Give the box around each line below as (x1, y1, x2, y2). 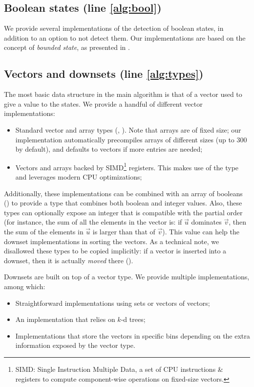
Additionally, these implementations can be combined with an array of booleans (4, 188, 243, 198)
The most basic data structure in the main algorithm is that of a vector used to (4, 89, 242, 99)
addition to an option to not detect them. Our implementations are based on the (4, 32, 246, 43)
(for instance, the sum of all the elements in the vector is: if (4, 217, 182, 227)
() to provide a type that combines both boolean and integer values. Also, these (4, 198, 242, 208)
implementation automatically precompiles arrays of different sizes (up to (15, 134, 234, 144)
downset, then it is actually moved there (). (4, 255, 133, 265)
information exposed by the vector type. (15, 340, 135, 350)
